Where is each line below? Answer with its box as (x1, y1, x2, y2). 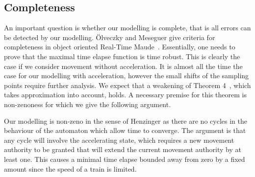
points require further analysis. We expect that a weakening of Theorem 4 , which (4, 80, 251, 90)
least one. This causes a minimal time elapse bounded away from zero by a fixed (4, 154, 245, 164)
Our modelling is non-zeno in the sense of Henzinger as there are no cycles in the (4, 115, 247, 126)
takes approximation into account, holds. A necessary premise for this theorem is (4, 89, 247, 100)
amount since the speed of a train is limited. (4, 163, 137, 174)
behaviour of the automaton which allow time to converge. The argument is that (4, 125, 246, 135)
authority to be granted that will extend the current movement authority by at (4, 144, 241, 155)
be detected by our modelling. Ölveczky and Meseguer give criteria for (4, 32, 215, 42)
